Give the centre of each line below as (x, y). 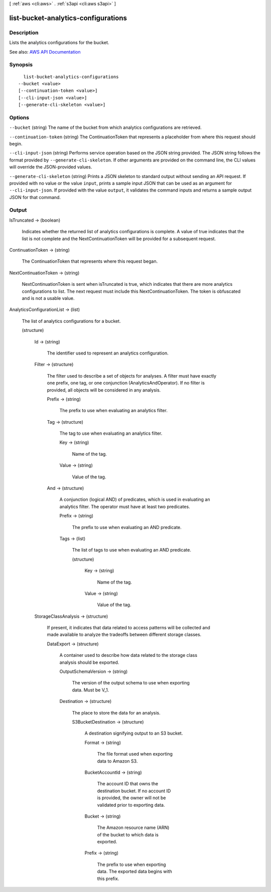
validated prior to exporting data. (131, 805)
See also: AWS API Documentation (45, 52)
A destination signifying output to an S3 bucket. (134, 733)
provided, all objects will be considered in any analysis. (104, 390)
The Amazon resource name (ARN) (133, 828)
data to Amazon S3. (117, 761)
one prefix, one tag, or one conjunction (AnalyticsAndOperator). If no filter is (126, 383)
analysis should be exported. (89, 662)
